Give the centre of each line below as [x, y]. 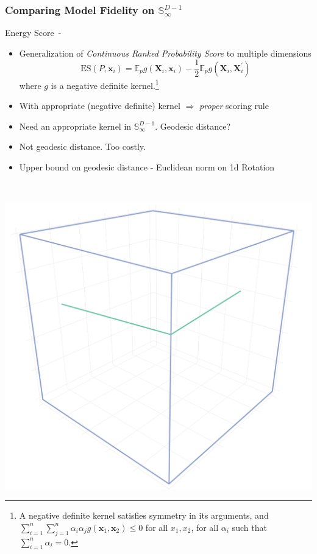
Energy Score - [33, 33]
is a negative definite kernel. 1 [105, 84]
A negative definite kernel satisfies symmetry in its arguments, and [144, 515]
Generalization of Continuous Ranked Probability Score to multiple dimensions [165, 53]
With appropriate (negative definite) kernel [100, 106]
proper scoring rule [234, 106]
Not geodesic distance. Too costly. [82, 146]
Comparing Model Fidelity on [80, 9]
